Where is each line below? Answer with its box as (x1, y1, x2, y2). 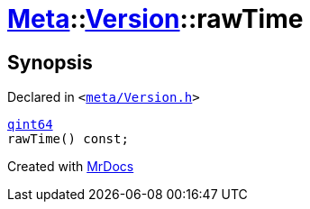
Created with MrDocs (7, 159, 134, 175)
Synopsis (7, 50, 93, 74)
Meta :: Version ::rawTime (7, 4, 304, 34)
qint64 (7, 117, 53, 132)
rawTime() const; (7, 132, 129, 147)
